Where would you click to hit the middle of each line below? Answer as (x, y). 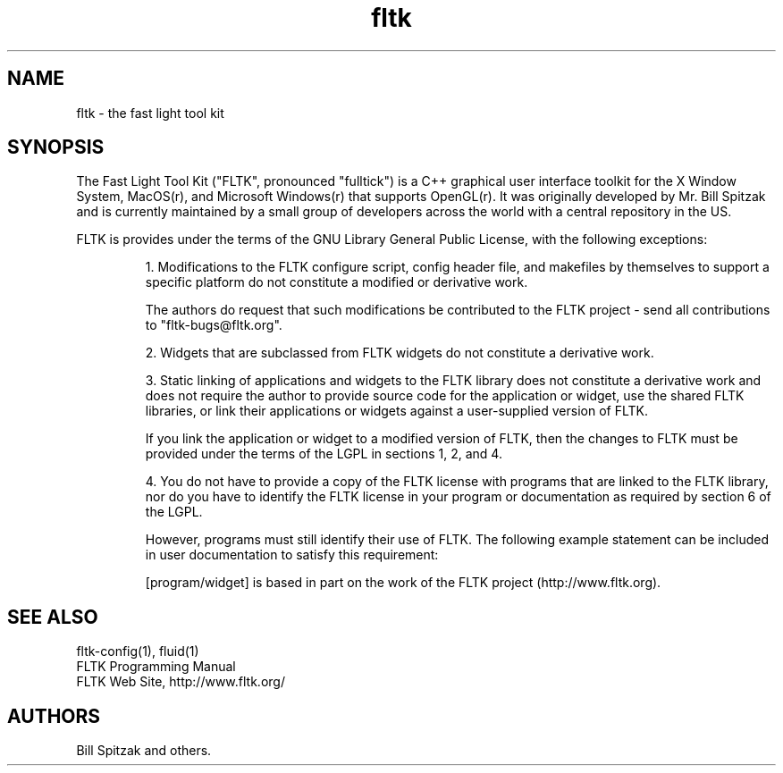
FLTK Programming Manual (156, 667)
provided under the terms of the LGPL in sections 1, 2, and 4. (324, 454)
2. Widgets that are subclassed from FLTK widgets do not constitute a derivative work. (400, 353)
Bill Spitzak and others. (144, 751)
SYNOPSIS (56, 147)
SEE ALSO (53, 617)
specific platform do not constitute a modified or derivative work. (337, 282)
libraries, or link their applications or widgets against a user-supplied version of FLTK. (396, 411)
